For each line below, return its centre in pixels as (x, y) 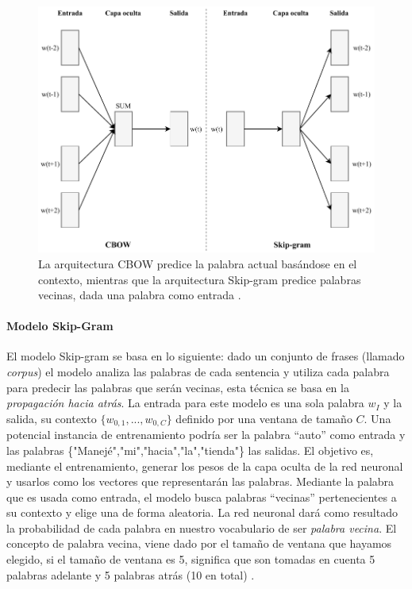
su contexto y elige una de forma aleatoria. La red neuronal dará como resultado (202, 512)
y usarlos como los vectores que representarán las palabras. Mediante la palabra (200, 481)
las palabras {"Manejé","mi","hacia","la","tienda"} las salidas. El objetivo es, (190, 450)
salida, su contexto (52, 418)
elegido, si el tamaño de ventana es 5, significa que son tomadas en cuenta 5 (191, 559)
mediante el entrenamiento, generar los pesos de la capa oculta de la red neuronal (205, 466)
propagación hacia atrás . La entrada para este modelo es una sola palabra (185, 403)
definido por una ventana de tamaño (264, 418)
